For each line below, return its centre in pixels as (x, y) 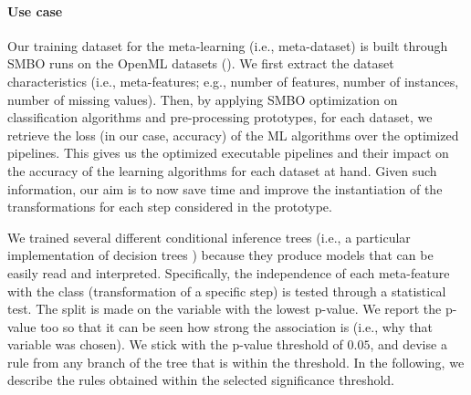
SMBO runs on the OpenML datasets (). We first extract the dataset (201, 63)
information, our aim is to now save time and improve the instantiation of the (225, 188)
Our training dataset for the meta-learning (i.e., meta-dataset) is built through (228, 45)
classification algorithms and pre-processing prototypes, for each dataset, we (220, 117)
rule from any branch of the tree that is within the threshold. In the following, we (236, 362)
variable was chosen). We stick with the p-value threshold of (175, 344)
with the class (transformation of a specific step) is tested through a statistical (227, 291)
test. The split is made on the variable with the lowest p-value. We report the (225, 309)
